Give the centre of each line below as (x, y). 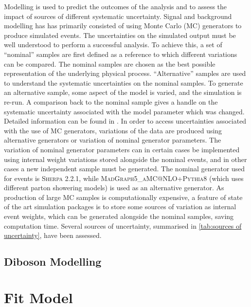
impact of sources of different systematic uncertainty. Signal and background (118, 16)
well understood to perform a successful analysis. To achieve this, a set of (113, 45)
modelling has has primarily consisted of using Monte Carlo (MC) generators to (123, 26)
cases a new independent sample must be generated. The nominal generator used (125, 169)
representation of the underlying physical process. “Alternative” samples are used (125, 73)
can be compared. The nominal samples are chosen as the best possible (110, 63)
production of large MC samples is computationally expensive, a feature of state (123, 197)
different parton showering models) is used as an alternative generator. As (114, 188)
